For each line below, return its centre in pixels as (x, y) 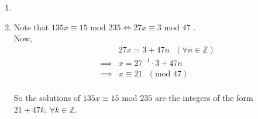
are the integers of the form (204, 98)
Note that (31, 27)
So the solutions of (47, 98)
